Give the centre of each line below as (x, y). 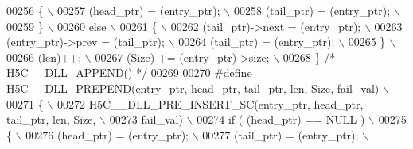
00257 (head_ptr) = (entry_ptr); (138, 10)
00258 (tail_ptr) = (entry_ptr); (312, 10)
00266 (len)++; (44, 57)
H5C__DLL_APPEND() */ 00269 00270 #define (129, 73)
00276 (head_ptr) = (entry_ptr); (107, 134)
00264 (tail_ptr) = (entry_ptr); (257, 42)
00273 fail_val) (146, 119)
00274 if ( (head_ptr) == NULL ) (281, 119)
